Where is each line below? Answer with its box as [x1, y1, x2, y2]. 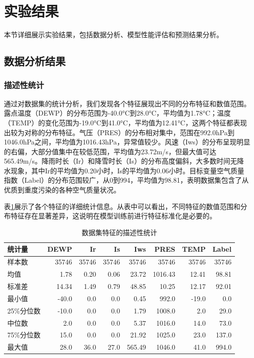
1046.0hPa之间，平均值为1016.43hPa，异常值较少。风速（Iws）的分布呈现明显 [4, 137, 251, 147]
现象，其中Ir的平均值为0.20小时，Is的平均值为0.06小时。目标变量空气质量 [10, 165, 244, 175]
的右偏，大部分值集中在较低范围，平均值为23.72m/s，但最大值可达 [4, 146, 217, 156]
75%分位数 [7, 330, 41, 340]
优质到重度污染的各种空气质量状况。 [4, 185, 120, 195]
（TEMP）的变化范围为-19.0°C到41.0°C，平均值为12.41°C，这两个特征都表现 [4, 117, 247, 127]
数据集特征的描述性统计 [81, 227, 157, 237]
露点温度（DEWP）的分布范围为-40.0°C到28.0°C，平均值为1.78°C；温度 [4, 108, 231, 118]
